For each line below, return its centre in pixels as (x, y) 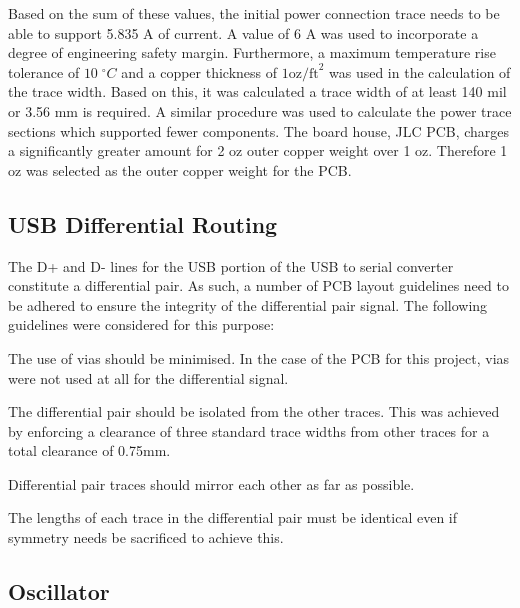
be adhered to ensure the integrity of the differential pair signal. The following (248, 304)
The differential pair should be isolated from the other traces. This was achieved (254, 411)
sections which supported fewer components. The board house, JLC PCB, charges (259, 130)
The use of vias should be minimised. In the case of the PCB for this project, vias (259, 357)
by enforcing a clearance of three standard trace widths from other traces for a (249, 430)
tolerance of (44, 71)
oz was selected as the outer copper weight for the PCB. (180, 169)
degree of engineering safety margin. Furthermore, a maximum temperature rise (252, 52)
